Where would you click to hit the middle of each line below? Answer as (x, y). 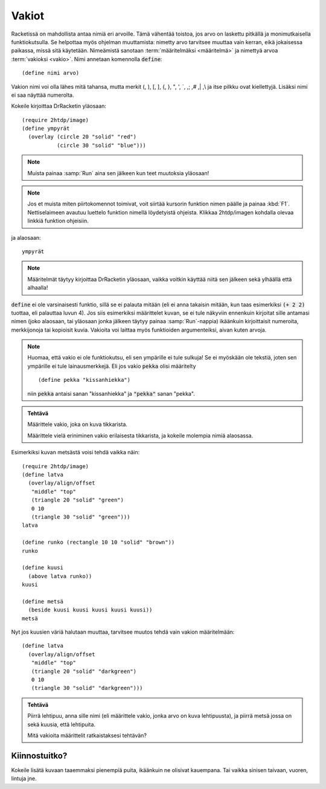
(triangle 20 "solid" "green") (77, 500)
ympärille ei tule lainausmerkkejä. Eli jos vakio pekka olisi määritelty (112, 366)
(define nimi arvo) (51, 73)
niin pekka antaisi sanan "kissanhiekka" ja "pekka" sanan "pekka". (111, 393)
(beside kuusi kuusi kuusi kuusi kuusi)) (90, 610)
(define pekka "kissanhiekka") (85, 380)
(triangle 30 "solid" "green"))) (81, 517)
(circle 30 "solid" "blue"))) (101, 145)
